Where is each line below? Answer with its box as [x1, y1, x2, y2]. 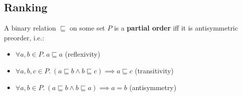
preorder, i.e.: [4, 32, 44, 42]
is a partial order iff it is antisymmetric [114, 23, 238, 33]
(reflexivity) [65, 49, 100, 59]
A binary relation [4, 23, 56, 33]
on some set [69, 23, 105, 33]
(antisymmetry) [129, 82, 177, 92]
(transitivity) [134, 65, 174, 75]
